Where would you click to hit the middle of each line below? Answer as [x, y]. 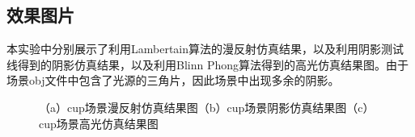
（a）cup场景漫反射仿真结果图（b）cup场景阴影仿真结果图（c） [207, 107]
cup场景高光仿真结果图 [99, 123]
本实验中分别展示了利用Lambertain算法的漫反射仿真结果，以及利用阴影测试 [205, 49]
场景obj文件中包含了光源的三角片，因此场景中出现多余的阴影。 [173, 80]
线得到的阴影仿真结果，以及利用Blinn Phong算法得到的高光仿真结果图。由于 [208, 64]
